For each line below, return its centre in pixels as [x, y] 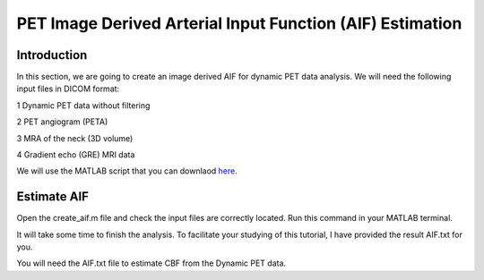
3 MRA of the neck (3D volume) [75, 138]
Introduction [52, 55]
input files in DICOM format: [68, 89]
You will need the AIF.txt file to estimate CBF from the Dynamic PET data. [151, 263]
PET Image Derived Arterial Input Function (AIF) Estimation [239, 23]
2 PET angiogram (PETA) [62, 122]
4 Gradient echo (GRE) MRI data [76, 155]
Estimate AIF [53, 197]
